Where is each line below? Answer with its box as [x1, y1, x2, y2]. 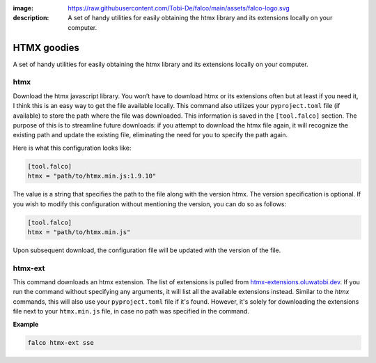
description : [13, 14, 49, 22]
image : [13, 4, 34, 12]
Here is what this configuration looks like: [13, 144, 132, 152]
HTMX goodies [13, 42, 79, 54]
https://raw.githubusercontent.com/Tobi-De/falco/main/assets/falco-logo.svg [68, 4, 290, 12]
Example [13, 320, 39, 328]
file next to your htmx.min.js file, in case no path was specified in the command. [13, 307, 250, 316]
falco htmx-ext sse [27, 339, 94, 346]
